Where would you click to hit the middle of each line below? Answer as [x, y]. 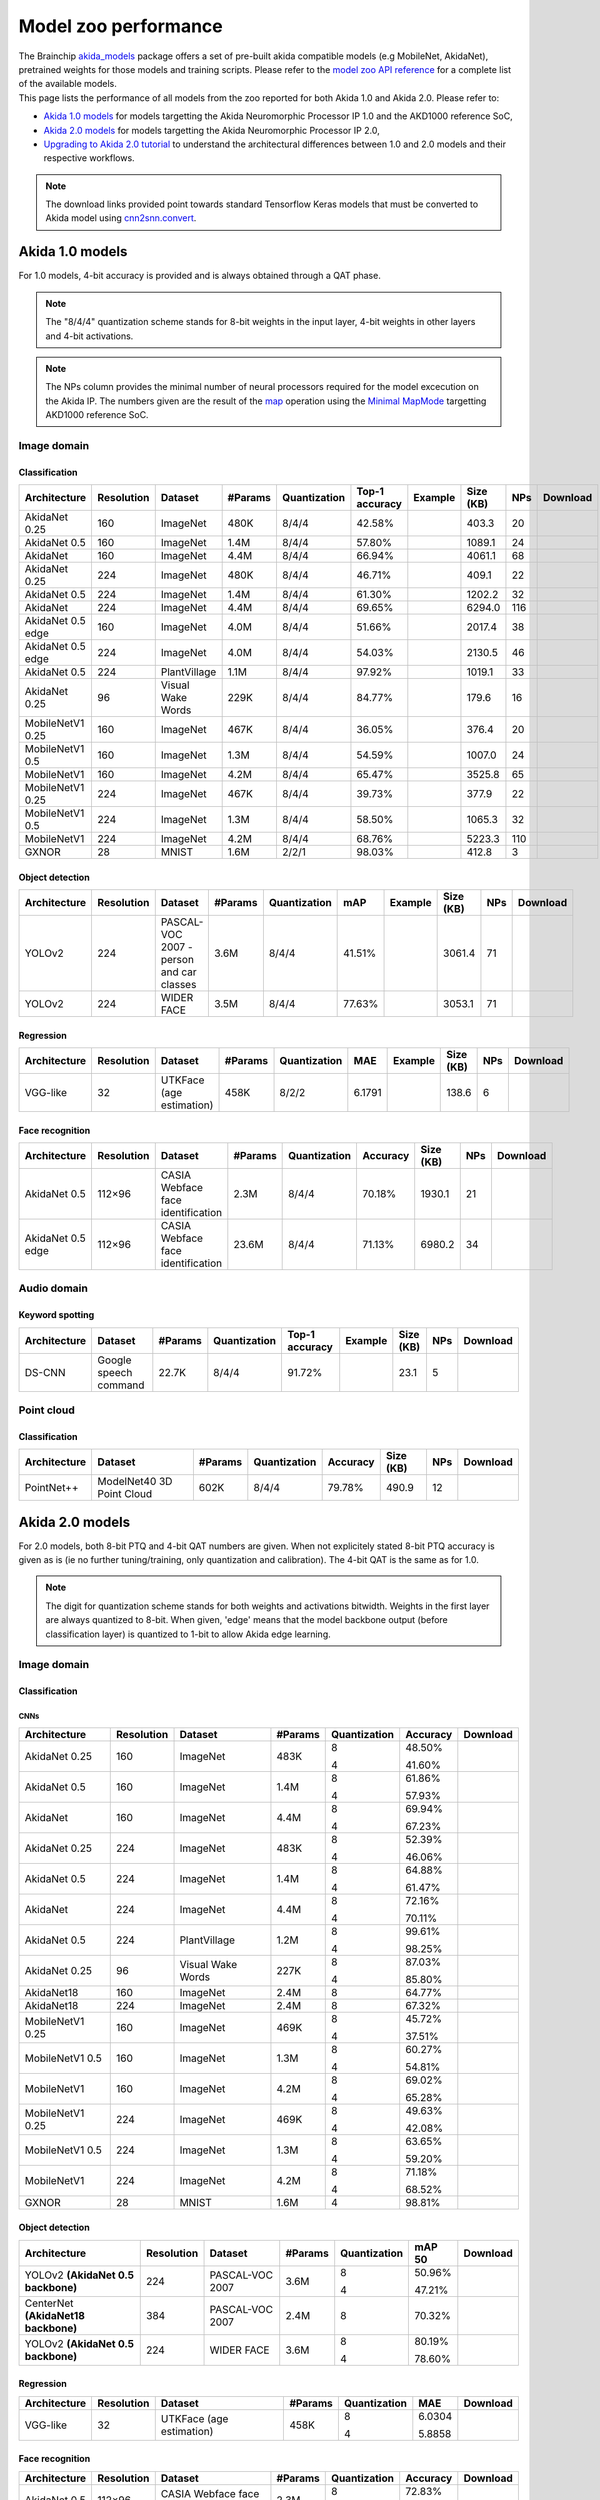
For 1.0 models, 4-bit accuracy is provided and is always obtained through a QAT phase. [200, 276]
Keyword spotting [56, 1315]
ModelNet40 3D [135, 1482]
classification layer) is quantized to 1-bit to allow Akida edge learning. [188, 1634]
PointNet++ [51, 1488]
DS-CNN [45, 1372]
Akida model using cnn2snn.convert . [121, 218]
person [177, 960]
